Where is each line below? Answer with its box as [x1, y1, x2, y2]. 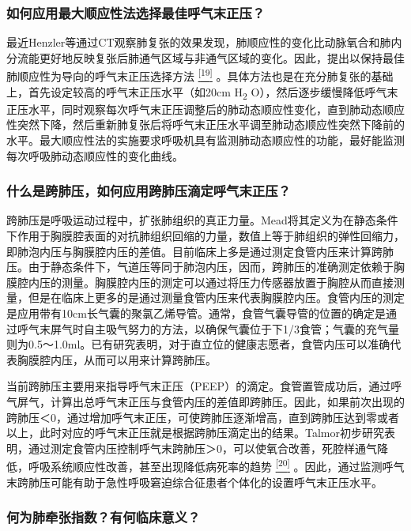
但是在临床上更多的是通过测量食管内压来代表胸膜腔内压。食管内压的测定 [28, 289, 405, 306]
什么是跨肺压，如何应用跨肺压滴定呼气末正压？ [6, 181, 291, 201]
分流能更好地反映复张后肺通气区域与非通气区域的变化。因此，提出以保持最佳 [6, 49, 405, 66]
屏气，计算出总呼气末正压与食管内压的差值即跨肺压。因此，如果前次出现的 [17, 393, 405, 409]
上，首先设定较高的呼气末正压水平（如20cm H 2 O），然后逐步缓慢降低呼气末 [6, 83, 398, 102]
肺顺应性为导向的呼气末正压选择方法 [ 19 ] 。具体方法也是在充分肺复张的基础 [6, 66, 394, 85]
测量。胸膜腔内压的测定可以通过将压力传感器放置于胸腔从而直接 [61, 273, 394, 290]
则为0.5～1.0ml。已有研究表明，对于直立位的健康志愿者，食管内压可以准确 [6, 336, 390, 352]
